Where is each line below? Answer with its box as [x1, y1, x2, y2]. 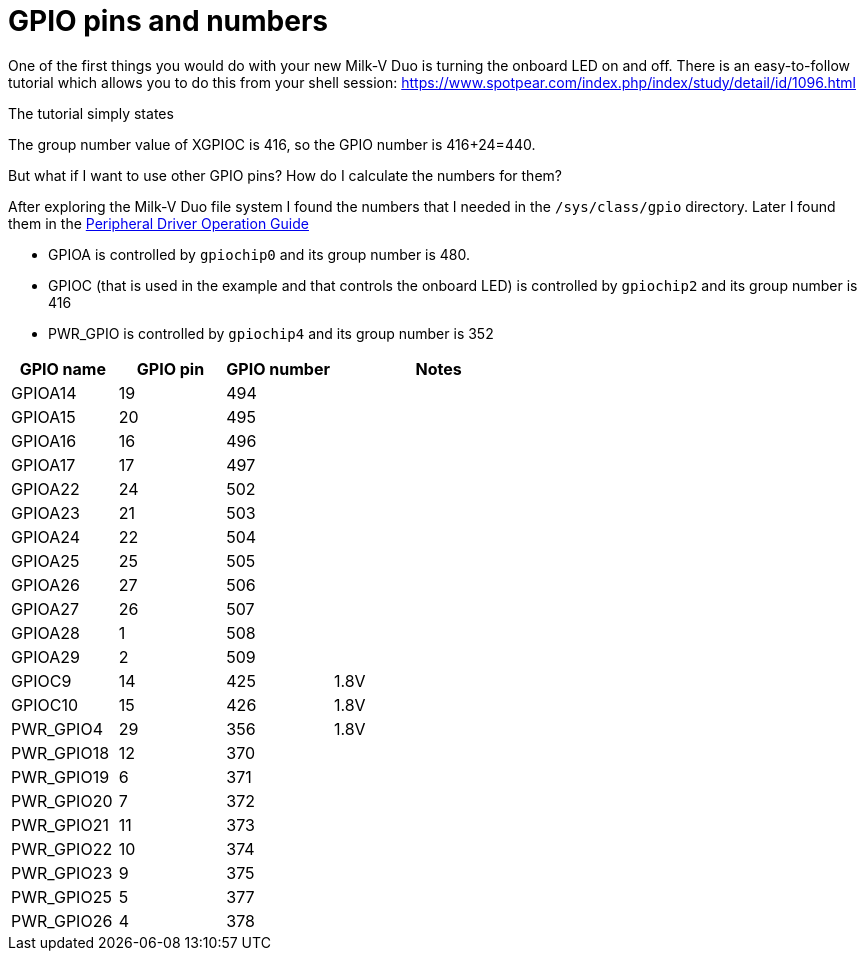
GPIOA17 [11, 454, 76, 475]
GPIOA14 [11, 382, 77, 403]
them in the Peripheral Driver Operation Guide [8, 214, 309, 232]
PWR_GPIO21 [11, 814, 109, 835]
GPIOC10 [11, 694, 78, 715]
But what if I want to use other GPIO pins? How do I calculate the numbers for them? [8, 166, 562, 184]
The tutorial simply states [8, 104, 174, 122]
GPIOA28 [11, 622, 80, 643]
